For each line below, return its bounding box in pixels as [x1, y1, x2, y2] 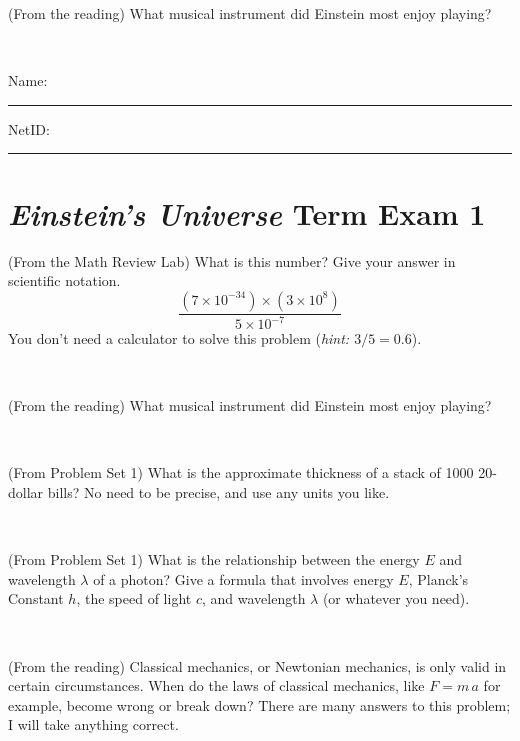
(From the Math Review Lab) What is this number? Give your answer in [8, 250, 456, 271]
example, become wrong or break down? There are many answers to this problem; [8, 694, 511, 715]
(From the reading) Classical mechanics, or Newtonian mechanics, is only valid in [8, 655, 507, 676]
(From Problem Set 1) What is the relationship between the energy [8, 549, 420, 570]
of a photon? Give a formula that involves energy [93, 568, 394, 589]
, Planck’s [408, 568, 469, 589]
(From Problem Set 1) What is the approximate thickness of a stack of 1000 [8, 462, 474, 483]
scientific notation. [8, 270, 121, 291]
